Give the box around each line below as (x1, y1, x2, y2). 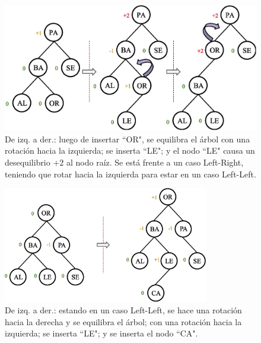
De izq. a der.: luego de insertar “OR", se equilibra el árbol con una (5, 132, 250, 145)
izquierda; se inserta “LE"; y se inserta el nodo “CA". (5, 327, 198, 339)
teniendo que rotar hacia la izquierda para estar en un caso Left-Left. (5, 167, 256, 180)
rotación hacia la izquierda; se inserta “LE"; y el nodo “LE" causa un (5, 144, 255, 157)
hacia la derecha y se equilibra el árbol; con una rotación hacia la (5, 315, 242, 328)
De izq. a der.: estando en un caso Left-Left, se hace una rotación (5, 304, 242, 316)
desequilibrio (5, 155, 50, 168)
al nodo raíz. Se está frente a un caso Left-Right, (66, 155, 244, 168)
